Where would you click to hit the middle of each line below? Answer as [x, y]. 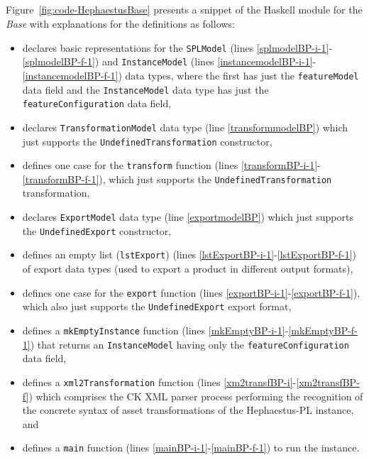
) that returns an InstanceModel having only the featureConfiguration [189, 344]
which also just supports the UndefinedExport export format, [157, 306]
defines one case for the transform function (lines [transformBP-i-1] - [171, 165]
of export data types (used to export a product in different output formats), [188, 269]
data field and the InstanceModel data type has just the [145, 89]
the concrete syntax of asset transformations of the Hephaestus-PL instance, [188, 410]
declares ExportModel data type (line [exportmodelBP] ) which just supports [188, 217]
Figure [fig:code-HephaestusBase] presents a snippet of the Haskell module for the [184, 10]
